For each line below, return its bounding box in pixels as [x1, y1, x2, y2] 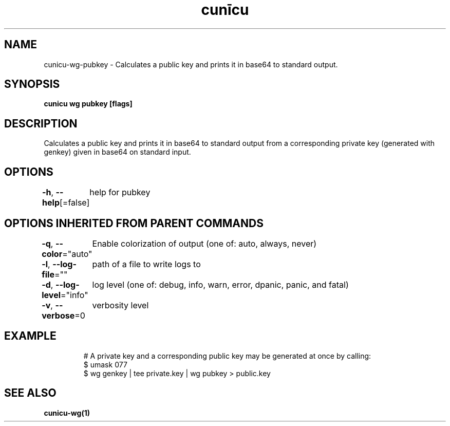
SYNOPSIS [4, 78, 60, 91]
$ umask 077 [83, 360, 127, 369]
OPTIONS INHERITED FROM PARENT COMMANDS [4, 216, 264, 230]
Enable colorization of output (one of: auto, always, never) [92, 238, 317, 249]
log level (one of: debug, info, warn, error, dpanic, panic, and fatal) [92, 279, 349, 290]
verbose [42, 310, 75, 321]
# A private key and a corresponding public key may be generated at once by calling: [83, 351, 371, 360]
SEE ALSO [4, 386, 57, 400]
